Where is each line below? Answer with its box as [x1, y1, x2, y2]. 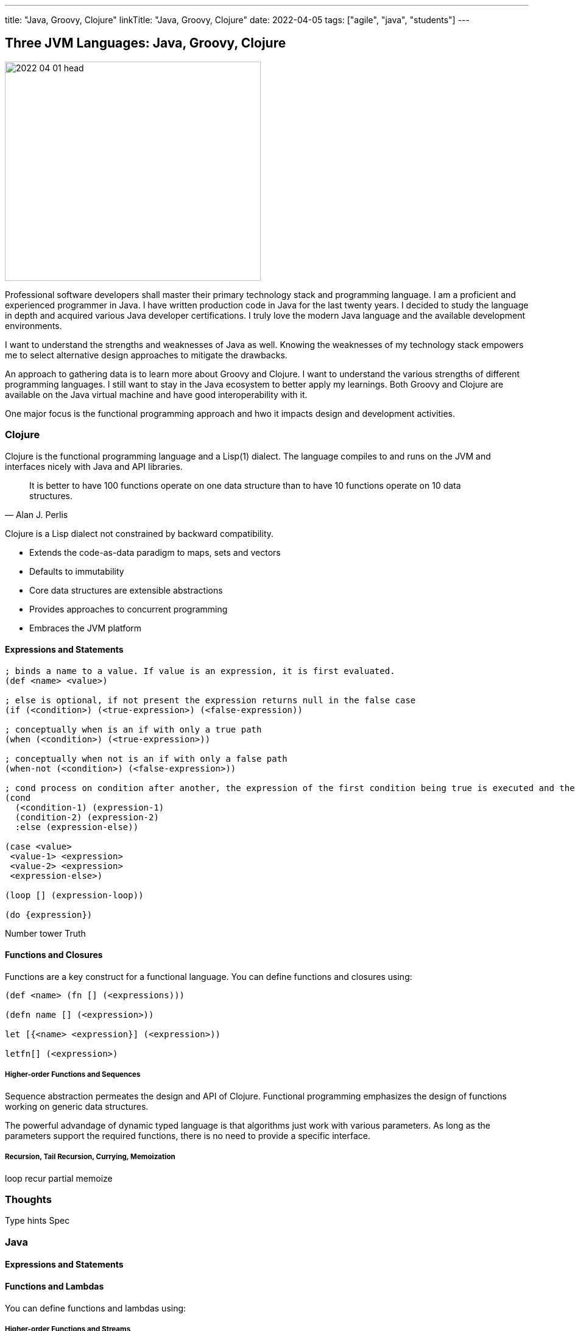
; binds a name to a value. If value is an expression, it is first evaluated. [5, 666, 395, 676]
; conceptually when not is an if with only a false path [5, 753, 287, 764]
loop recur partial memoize [5, 1173, 113, 1184]
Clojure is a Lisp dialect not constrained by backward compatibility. [5, 528, 274, 539]
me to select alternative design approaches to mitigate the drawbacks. [5, 349, 287, 360]
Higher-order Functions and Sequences [5, 1070, 141, 1079]
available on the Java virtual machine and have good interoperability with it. [5, 389, 308, 400]
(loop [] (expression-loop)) [5, 890, 144, 900]
